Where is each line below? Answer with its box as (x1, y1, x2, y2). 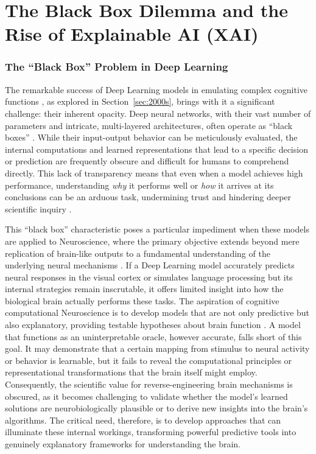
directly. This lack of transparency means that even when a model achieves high (5, 166, 303, 179)
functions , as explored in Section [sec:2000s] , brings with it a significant (5, 95, 275, 108)
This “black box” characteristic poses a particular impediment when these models (5, 223, 309, 236)
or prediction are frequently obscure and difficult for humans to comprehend (5, 155, 289, 167)
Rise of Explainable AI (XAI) (5, 21, 259, 46)
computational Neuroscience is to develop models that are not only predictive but (5, 306, 310, 319)
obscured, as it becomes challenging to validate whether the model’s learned (5, 389, 288, 402)
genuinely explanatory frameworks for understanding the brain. (5, 438, 241, 450)
